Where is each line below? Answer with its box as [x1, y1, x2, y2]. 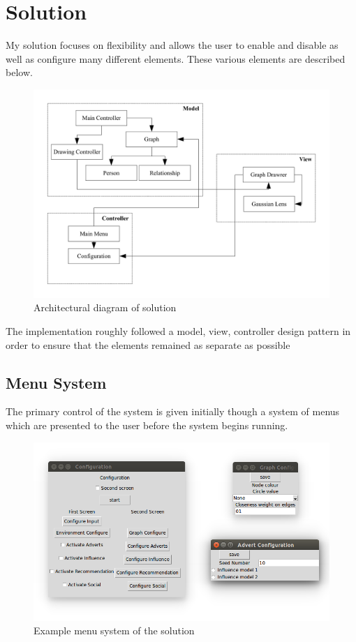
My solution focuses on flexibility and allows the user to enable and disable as [6, 38, 339, 52]
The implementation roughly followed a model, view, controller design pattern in [6, 324, 351, 338]
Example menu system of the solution [34, 623, 195, 638]
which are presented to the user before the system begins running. [6, 418, 288, 433]
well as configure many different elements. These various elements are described [6, 51, 346, 66]
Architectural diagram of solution [34, 300, 177, 315]
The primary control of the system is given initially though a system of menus [6, 404, 340, 419]
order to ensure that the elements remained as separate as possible [6, 337, 290, 352]
